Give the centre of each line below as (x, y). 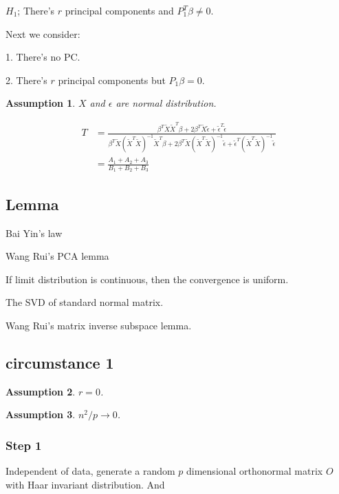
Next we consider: (43, 33)
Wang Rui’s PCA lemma (57, 256)
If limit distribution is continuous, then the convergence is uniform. (147, 279)
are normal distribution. (166, 103)
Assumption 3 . (41, 414)
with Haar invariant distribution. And (85, 484)
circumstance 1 (60, 362)
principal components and (119, 10)
